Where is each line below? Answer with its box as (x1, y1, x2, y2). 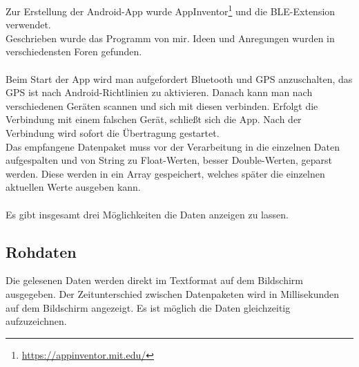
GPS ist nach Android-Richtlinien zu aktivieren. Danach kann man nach (6, 85, 313, 100)
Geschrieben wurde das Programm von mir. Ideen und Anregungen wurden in (6, 30, 335, 45)
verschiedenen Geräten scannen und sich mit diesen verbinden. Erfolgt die (6, 98, 318, 113)
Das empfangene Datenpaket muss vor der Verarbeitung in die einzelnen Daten (6, 139, 340, 153)
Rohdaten (6, 241, 77, 262)
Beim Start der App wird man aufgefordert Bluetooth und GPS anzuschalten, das (6, 71, 353, 86)
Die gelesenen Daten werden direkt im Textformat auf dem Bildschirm (6, 273, 303, 288)
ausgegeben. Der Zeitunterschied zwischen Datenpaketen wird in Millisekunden (6, 286, 340, 301)
